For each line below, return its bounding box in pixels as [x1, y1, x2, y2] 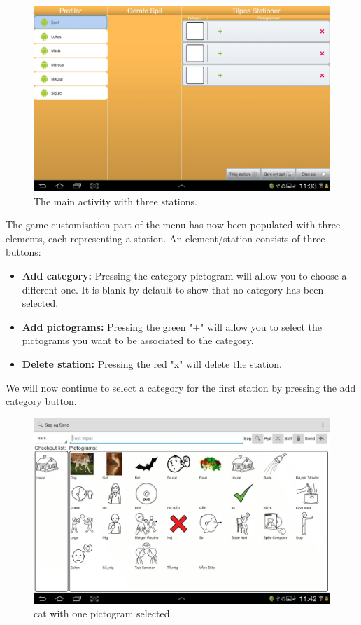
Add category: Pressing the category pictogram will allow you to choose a [22, 268, 347, 282]
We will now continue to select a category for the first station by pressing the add [6, 380, 356, 394]
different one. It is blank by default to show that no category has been [22, 282, 324, 296]
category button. [6, 394, 77, 408]
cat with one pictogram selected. [34, 606, 173, 621]
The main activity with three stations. [34, 193, 197, 208]
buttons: [6, 245, 41, 259]
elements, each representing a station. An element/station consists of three [6, 231, 325, 245]
